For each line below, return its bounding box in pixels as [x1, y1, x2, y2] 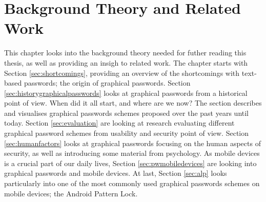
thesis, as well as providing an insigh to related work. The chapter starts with [4, 57, 248, 68]
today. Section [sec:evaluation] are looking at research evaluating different [4, 117, 235, 128]
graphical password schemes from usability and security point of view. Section [4, 128, 249, 138]
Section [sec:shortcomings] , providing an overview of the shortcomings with [4, 67, 240, 78]
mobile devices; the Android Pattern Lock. [4, 188, 138, 198]
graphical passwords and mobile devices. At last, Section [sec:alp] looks [4, 168, 227, 178]
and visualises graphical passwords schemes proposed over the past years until [4, 107, 249, 118]
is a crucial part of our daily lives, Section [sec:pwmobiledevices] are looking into [4, 157, 257, 168]
